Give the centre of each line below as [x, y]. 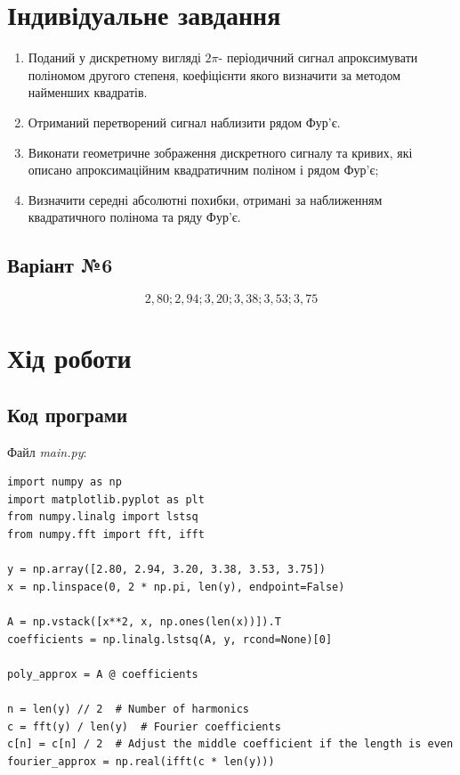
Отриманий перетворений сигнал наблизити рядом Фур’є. [184, 122]
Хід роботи [69, 358]
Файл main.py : [47, 451]
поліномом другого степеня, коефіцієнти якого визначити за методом [214, 74]
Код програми [68, 414]
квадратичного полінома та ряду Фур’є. [134, 217]
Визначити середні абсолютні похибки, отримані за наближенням [205, 199]
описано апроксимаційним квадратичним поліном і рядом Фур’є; [203, 170]
